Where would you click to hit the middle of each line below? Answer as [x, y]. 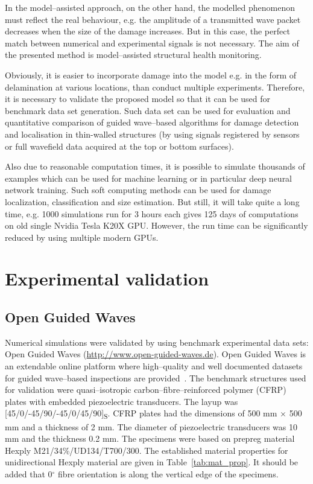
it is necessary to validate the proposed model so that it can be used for [138, 99]
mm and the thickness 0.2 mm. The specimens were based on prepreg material [150, 438]
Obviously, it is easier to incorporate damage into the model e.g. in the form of [150, 75]
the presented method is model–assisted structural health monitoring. [133, 55]
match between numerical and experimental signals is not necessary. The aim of [152, 43]
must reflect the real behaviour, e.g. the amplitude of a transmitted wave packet [153, 19]
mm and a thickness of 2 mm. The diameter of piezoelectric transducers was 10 [151, 426]
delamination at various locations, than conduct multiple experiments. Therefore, [155, 87]
